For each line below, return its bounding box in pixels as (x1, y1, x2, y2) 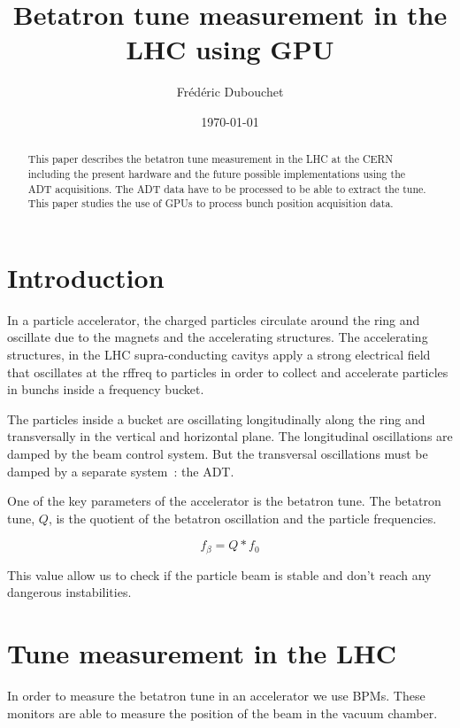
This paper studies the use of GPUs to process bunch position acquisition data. (27, 196, 394, 211)
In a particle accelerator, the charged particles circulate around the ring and (7, 310, 420, 329)
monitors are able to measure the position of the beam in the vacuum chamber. (7, 703, 438, 722)
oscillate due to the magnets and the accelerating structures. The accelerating (7, 328, 428, 346)
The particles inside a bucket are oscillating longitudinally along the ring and (7, 409, 425, 428)
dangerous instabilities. (7, 583, 132, 601)
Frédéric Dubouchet (176, 82, 284, 101)
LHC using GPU (126, 31, 334, 67)
